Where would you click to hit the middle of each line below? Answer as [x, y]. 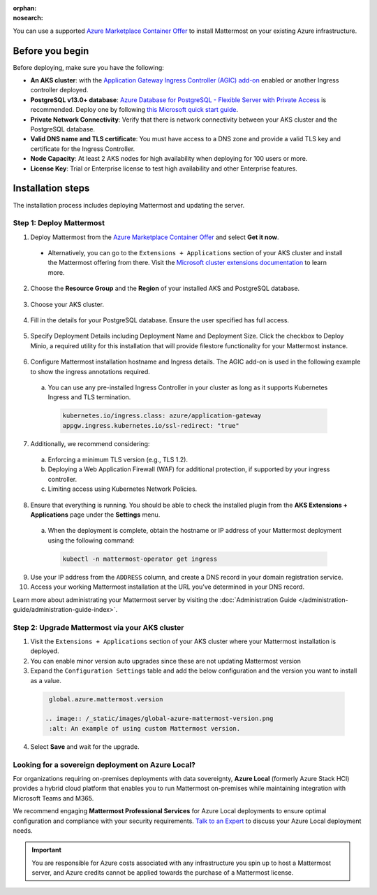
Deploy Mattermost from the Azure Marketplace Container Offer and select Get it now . [155, 237]
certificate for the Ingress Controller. [83, 149]
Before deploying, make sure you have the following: [88, 67]
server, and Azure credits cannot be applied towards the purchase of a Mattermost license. [163, 873]
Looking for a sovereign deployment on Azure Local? [104, 764]
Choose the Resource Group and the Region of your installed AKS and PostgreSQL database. [165, 288]
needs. [23, 830]
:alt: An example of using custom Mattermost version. [145, 728]
